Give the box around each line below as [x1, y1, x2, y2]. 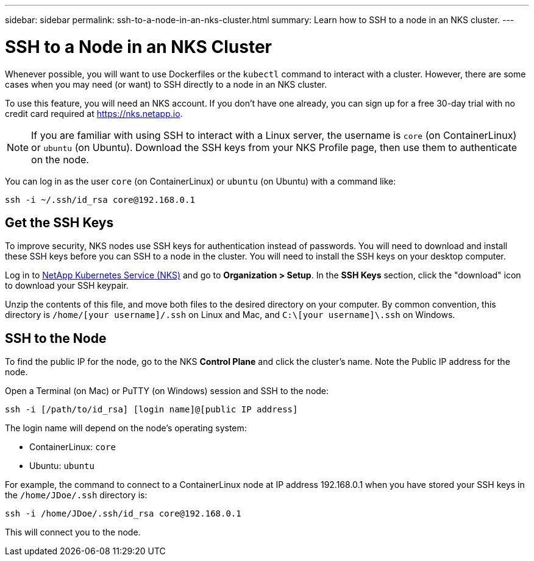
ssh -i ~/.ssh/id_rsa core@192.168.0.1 [5, 194, 195, 205]
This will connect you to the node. [5, 527, 141, 538]
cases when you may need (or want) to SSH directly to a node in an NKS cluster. [5, 79, 327, 90]
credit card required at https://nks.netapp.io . [5, 108, 183, 119]
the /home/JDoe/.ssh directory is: [5, 490, 148, 501]
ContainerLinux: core [29, 442, 116, 453]
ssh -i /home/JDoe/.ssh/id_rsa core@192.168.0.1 [5, 509, 241, 519]
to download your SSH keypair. [5, 280, 129, 291]
